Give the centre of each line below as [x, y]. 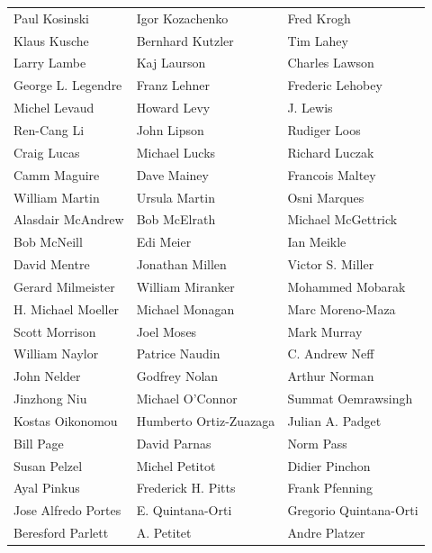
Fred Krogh [319, 18]
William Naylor [56, 354]
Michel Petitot [176, 465]
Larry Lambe [50, 63]
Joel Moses [166, 331]
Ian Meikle [317, 242]
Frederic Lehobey [335, 85]
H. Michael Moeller [67, 308]
